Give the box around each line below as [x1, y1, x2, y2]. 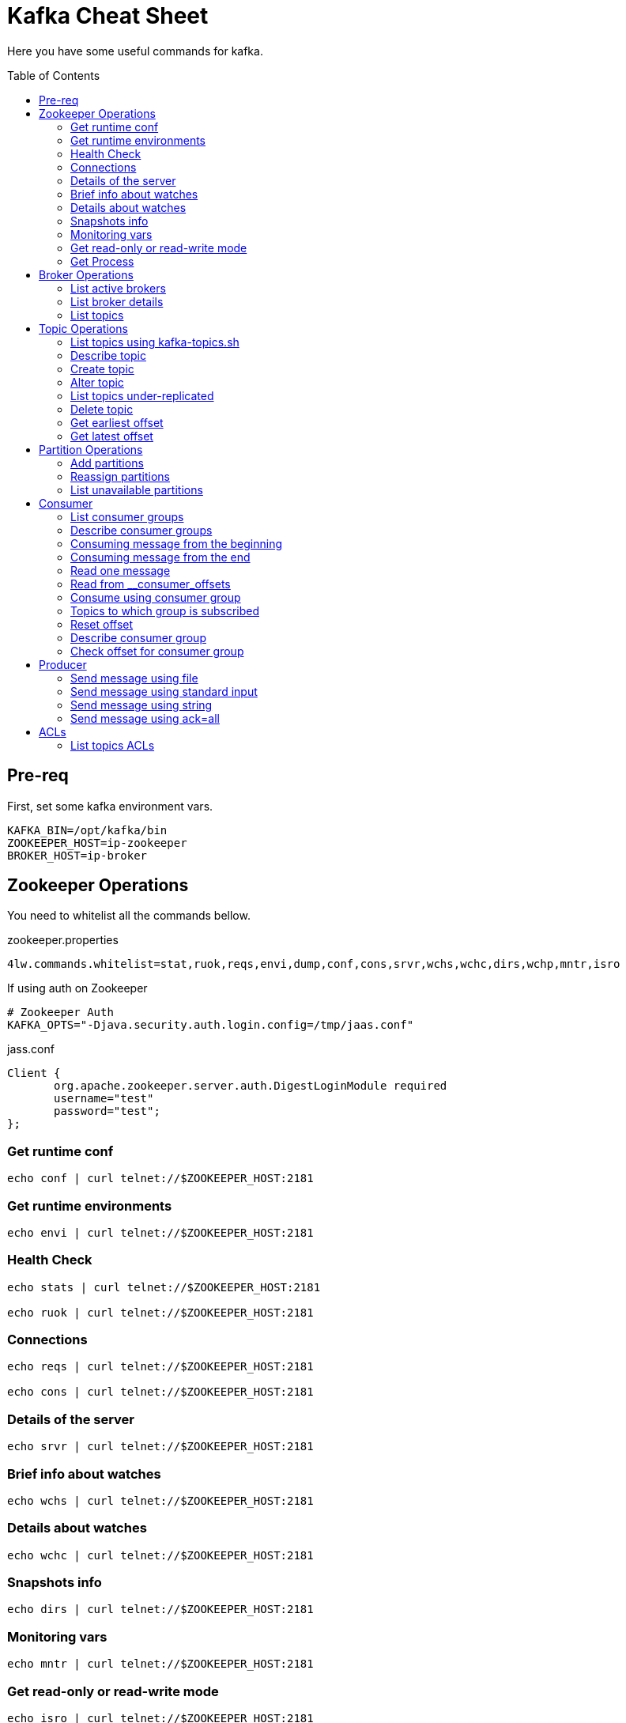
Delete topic [70, 402, 134, 416]
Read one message [70, 563, 171, 577]
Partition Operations [39, 442, 143, 456]
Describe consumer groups [70, 523, 213, 537]
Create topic [70, 361, 134, 376]
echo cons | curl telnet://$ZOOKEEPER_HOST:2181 [7, 1385, 314, 1399]
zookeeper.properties [7, 933, 119, 947]
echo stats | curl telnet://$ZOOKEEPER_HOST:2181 [7, 1280, 321, 1294]
